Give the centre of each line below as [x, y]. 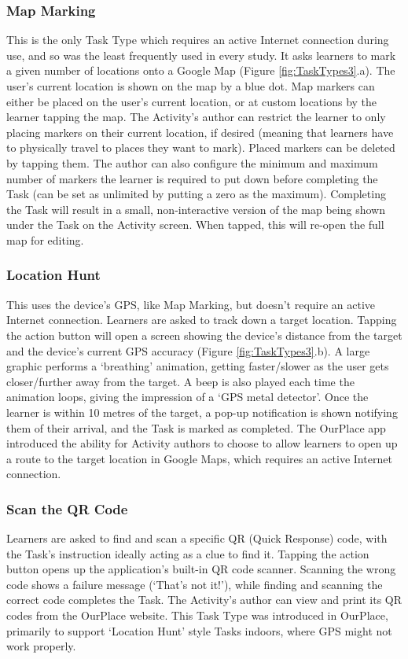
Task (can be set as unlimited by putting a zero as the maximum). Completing [196, 194]
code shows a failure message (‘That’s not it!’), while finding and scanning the [195, 584]
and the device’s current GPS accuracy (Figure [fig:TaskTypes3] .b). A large [188, 350]
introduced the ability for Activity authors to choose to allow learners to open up [202, 443]
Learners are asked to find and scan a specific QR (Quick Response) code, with [197, 538]
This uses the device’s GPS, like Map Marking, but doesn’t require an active [191, 304]
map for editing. [45, 239]
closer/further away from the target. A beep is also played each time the [180, 381]
